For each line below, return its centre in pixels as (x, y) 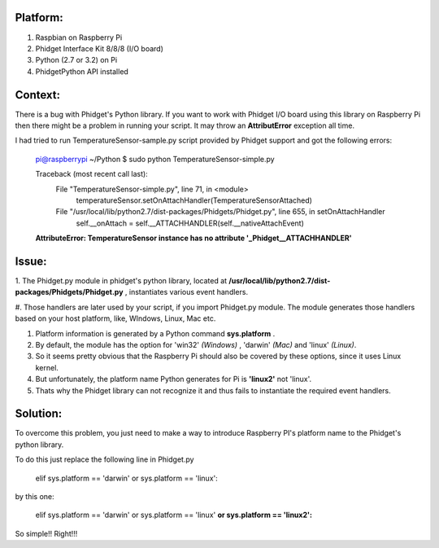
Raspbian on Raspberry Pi (79, 37)
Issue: (31, 261)
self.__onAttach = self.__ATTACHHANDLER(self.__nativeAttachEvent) (190, 223)
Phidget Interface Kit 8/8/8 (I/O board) (100, 48)
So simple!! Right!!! (46, 533)
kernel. (47, 367)
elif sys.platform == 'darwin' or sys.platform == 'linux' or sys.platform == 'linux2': (174, 515)
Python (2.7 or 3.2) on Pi (76, 60)
